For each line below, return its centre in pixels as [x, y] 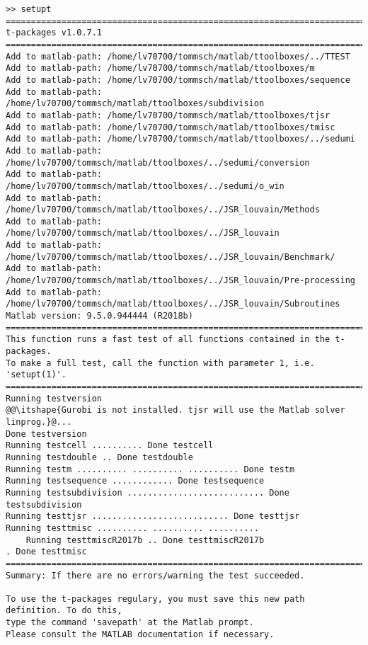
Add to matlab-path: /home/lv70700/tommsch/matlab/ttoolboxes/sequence [178, 80]
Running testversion [54, 398]
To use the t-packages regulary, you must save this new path [155, 599]
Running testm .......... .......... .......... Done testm [150, 469]
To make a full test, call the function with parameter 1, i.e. [160, 363]
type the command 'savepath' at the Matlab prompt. [130, 623]
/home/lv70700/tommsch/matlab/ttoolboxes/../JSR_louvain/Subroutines [173, 304]
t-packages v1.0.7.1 [54, 33]
